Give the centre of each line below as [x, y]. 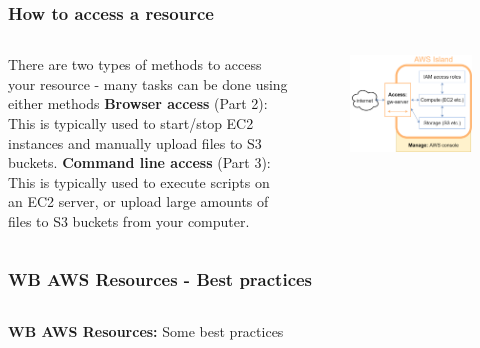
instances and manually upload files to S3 [135, 142]
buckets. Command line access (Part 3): [139, 162]
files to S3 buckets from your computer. [129, 220]
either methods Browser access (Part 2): [138, 103]
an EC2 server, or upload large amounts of [138, 201]
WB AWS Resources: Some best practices [146, 330]
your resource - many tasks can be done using [148, 83]
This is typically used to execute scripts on [139, 181]
